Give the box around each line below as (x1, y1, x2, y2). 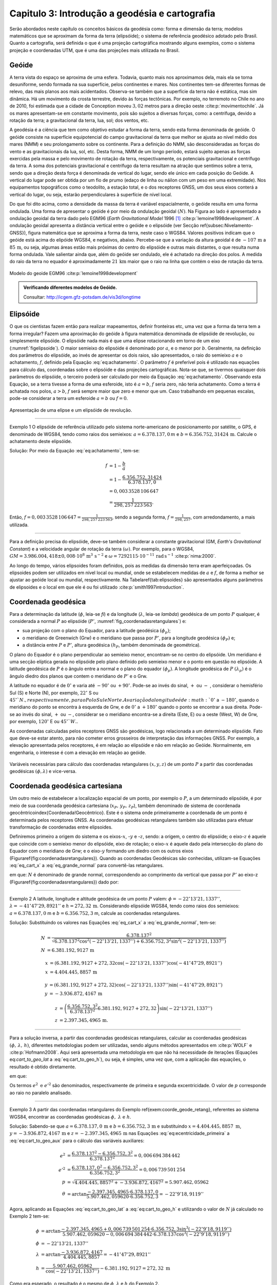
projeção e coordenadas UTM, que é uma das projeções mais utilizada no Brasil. (9, 47, 180, 53)
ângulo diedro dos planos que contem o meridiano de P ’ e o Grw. (9, 673, 148, 679)
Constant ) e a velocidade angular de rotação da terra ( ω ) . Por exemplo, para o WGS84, (9, 545, 194, 552)
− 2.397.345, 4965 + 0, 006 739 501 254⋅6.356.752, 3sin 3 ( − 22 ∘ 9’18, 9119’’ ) (61, 1225, 232, 1232)
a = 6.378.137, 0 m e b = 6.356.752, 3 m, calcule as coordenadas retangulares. (9, 910, 181, 916)
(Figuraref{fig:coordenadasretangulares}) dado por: (9, 879, 119, 885)
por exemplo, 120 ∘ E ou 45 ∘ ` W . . (9, 718, 78, 725)
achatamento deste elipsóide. (9, 438, 72, 444)
